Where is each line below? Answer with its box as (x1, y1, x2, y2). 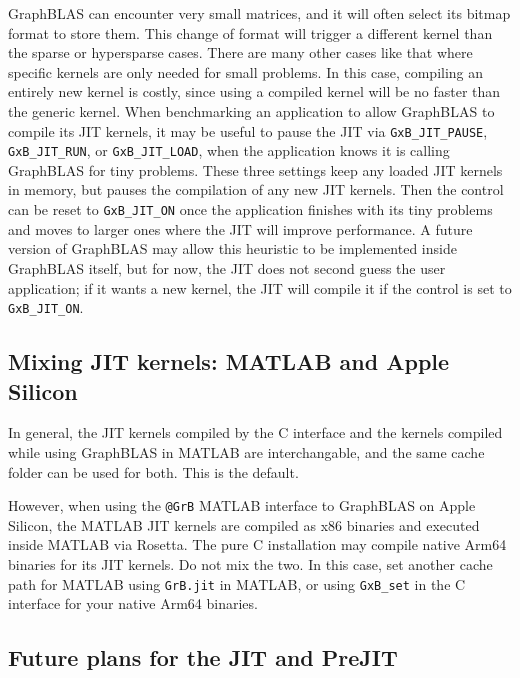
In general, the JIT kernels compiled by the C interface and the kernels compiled (8, 422, 503, 443)
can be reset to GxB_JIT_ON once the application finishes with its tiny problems (8, 199, 493, 220)
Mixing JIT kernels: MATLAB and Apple (8, 346, 450, 377)
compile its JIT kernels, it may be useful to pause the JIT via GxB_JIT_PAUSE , (8, 120, 488, 141)
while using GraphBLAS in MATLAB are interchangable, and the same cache (8, 441, 485, 462)
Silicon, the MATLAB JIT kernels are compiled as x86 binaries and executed (8, 514, 480, 535)
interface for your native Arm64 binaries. (8, 593, 258, 614)
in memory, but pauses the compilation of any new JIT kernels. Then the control (8, 179, 504, 200)
